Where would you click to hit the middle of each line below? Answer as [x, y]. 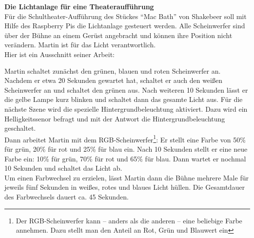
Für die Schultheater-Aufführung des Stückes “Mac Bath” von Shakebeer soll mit [126, 16]
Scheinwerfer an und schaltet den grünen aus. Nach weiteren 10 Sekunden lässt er [126, 89]
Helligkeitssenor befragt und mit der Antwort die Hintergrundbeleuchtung [115, 118]
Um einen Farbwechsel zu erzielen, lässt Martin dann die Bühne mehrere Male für [127, 177]
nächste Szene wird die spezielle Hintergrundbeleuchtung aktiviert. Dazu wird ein [126, 109]
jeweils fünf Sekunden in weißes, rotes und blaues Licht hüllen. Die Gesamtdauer [125, 187]
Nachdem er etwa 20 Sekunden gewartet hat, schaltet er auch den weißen [113, 80]
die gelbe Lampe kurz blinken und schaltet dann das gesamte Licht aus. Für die [124, 99]
